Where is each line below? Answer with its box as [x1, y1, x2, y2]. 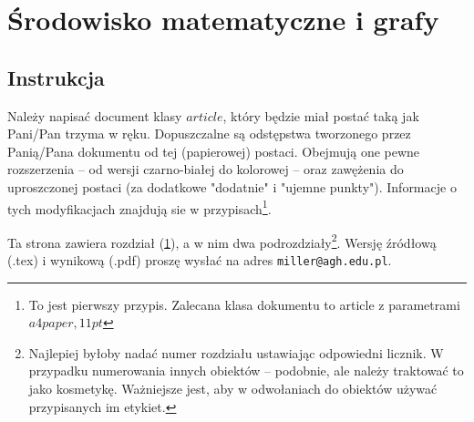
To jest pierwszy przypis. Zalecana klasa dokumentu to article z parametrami [28, 294, 460, 314]
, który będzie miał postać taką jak [222, 106, 419, 125]
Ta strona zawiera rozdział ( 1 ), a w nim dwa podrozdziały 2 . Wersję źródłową [7, 230, 437, 252]
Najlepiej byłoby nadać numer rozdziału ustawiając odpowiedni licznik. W [28, 343, 444, 362]
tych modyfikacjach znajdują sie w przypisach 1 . [7, 196, 272, 218]
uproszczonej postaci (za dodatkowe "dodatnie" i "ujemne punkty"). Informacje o [7, 177, 457, 196]
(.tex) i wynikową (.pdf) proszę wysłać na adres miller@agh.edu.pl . [7, 251, 392, 270]
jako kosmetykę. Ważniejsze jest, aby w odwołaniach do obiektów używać [28, 379, 438, 398]
